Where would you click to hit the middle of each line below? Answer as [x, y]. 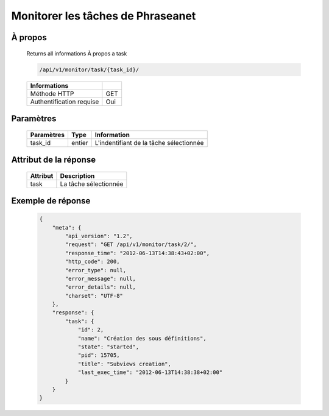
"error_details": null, [101, 287]
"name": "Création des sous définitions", [142, 338]
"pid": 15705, [99, 355]
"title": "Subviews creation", [125, 364]
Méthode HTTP [52, 93]
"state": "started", [108, 347]
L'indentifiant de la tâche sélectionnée [149, 143]
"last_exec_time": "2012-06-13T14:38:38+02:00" [150, 372]
